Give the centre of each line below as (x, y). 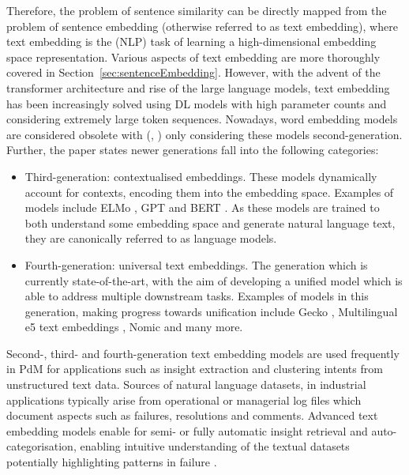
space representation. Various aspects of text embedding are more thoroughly (193, 57)
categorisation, (41, 446)
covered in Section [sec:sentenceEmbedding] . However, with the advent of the (193, 72)
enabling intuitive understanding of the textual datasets (215, 446)
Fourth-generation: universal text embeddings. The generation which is (196, 264)
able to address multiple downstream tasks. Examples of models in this (197, 296)
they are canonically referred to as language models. (151, 238)
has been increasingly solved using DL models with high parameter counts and (197, 103)
